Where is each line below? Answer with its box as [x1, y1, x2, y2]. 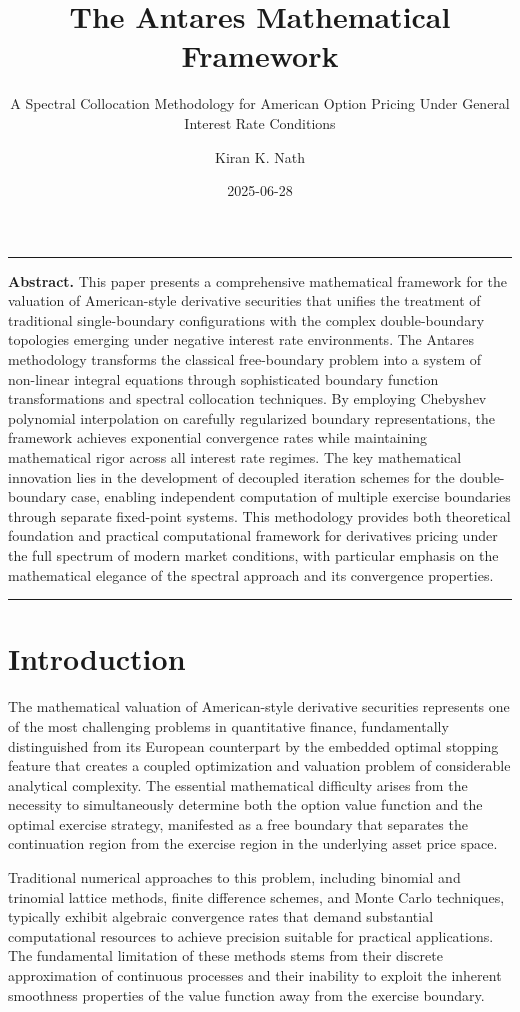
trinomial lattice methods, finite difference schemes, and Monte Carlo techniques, [8, 886, 505, 907]
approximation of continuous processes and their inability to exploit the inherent [8, 965, 502, 986]
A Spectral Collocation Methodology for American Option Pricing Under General [10, 93, 510, 114]
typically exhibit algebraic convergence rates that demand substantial [8, 906, 434, 927]
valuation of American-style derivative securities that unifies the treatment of [8, 290, 481, 311]
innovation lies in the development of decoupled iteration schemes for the [8, 466, 455, 487]
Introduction [8, 638, 186, 679]
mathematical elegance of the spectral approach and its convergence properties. [8, 564, 494, 585]
